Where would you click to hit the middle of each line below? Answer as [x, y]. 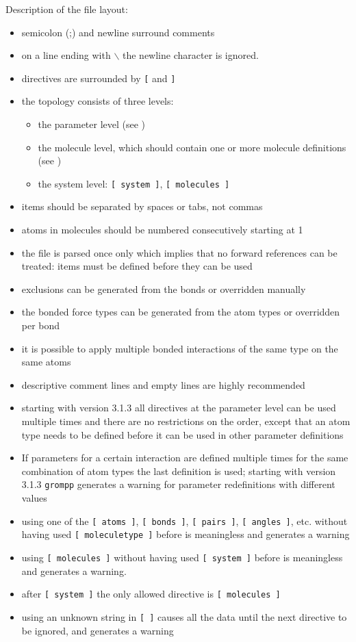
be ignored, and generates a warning [98, 630]
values [34, 498]
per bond [41, 325]
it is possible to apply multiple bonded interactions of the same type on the [180, 348]
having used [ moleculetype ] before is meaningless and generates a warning [186, 534]
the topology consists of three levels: [98, 101]
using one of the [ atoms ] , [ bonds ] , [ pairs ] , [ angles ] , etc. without [185, 521]
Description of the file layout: [67, 9]
